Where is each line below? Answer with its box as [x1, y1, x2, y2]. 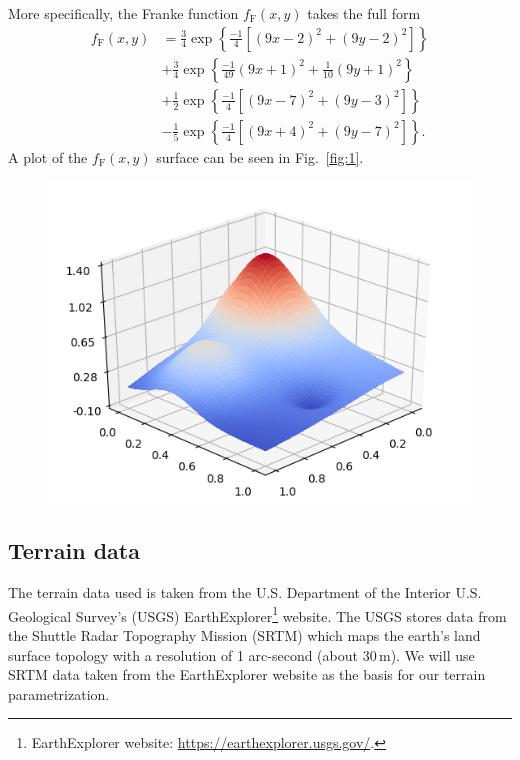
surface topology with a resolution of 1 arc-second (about [8, 644, 358, 665]
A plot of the [8, 146, 88, 167]
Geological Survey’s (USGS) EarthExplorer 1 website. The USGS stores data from [8, 602, 507, 626]
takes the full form [307, 3, 421, 23]
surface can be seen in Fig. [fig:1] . [156, 146, 364, 167]
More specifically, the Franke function [8, 3, 239, 23]
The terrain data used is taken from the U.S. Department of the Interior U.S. [8, 582, 482, 603]
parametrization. [8, 683, 110, 704]
